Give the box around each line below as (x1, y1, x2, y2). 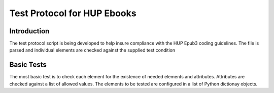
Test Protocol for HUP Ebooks (9, 8, 136, 19)
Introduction (9, 27, 50, 35)
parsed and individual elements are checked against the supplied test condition (9, 47, 176, 53)
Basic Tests (9, 61, 47, 69)
